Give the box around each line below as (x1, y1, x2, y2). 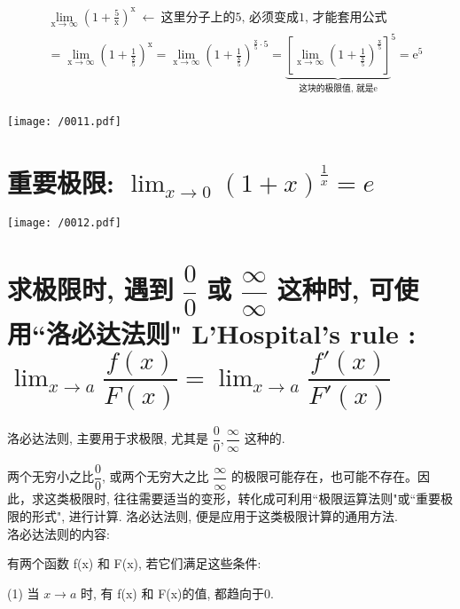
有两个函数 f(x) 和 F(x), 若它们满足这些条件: (7, 554, 261, 573)
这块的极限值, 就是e (299, 84, 378, 94)
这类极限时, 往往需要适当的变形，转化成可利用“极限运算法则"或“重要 (43, 489, 441, 508)
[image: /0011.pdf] (7, 115, 121, 128)
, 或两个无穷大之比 (102, 467, 209, 486)
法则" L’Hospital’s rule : (120, 315, 417, 352)
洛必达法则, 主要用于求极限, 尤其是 (7, 429, 209, 447)
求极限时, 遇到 (7, 271, 174, 307)
